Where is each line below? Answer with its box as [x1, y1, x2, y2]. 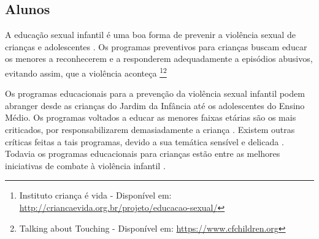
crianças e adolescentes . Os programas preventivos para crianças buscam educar [5, 40, 307, 53]
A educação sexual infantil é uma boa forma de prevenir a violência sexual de [5, 28, 296, 41]
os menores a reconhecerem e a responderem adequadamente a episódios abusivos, [5, 52, 313, 65]
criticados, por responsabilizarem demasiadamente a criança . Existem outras [5, 123, 295, 136]
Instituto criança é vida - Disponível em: [19, 189, 172, 202]
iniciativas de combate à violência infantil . [5, 159, 166, 172]
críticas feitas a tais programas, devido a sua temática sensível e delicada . [5, 135, 284, 148]
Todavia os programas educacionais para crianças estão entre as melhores [5, 147, 280, 160]
